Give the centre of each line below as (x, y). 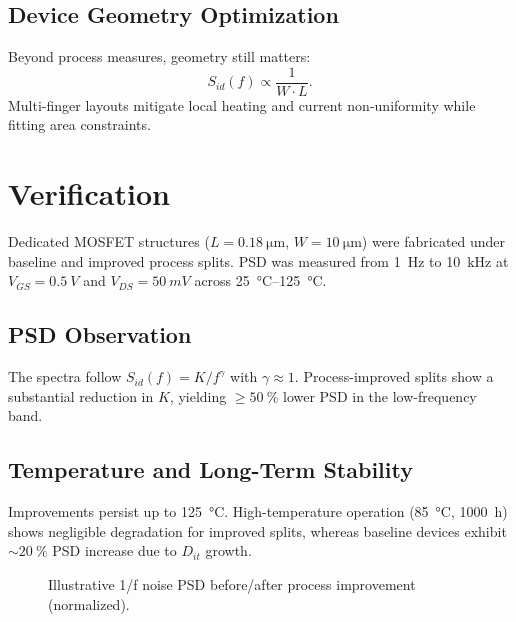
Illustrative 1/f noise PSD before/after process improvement (232, 583)
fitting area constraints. (79, 124)
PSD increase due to (114, 550)
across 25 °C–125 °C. (260, 280)
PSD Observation (100, 334)
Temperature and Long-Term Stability (210, 469)
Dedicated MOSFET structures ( (109, 241)
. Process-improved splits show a (394, 376)
